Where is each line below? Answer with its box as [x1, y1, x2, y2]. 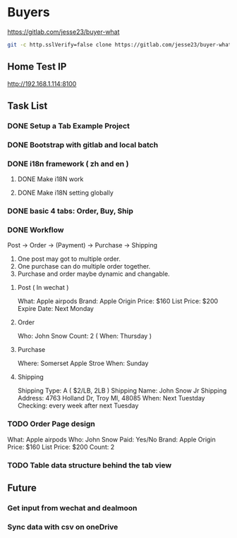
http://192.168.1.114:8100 [7, 79, 77, 88]
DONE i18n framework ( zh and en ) [7, 159, 129, 169]
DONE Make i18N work [17, 175, 84, 183]
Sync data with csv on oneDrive [7, 522, 119, 532]
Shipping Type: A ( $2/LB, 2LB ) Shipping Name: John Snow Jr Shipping [17, 386, 227, 395]
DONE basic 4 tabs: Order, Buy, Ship [7, 206, 134, 216]
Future [7, 482, 37, 494]
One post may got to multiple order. [17, 255, 121, 263]
